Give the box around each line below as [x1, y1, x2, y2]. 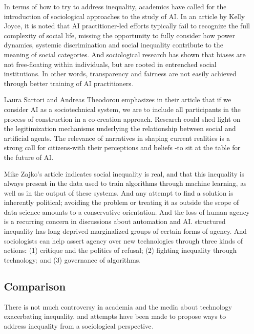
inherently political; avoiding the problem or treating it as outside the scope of [4, 197, 239, 207]
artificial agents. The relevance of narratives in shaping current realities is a [4, 133, 230, 143]
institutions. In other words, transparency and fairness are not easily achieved [4, 68, 237, 79]
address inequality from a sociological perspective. [4, 320, 153, 331]
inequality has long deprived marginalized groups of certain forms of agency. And [4, 226, 247, 236]
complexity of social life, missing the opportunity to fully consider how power [4, 30, 235, 40]
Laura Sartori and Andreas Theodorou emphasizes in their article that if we [4, 94, 232, 105]
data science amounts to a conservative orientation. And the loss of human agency [4, 206, 250, 217]
